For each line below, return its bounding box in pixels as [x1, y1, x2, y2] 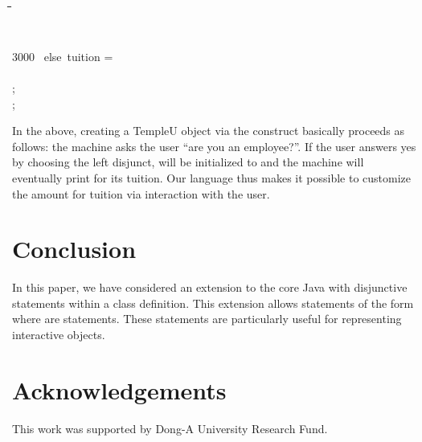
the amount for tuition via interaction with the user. [12, 185, 270, 202]
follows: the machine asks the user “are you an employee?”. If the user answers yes [12, 137, 416, 154]
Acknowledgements [12, 373, 227, 406]
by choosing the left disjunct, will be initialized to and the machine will [12, 153, 364, 170]
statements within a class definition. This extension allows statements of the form [12, 294, 414, 311]
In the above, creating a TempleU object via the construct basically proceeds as [12, 122, 405, 139]
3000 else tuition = [12, 47, 113, 64]
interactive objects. [12, 326, 105, 343]
